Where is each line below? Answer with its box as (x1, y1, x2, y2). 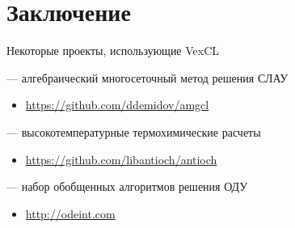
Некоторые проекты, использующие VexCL (6, 42, 220, 59)
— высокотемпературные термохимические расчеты (6, 123, 261, 140)
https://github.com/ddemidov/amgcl (25, 96, 209, 113)
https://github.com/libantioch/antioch (25, 150, 217, 167)
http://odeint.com (25, 205, 116, 222)
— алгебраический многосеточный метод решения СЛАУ (6, 69, 289, 86)
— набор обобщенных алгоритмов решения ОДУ (6, 178, 248, 195)
